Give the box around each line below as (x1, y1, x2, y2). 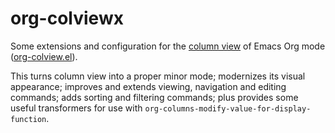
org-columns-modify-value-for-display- (144, 103, 312, 114)
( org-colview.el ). (10, 50, 78, 62)
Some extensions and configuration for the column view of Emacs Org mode (10, 40, 326, 52)
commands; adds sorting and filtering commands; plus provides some (10, 91, 299, 103)
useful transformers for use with (10, 102, 143, 114)
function (10, 114, 47, 124)
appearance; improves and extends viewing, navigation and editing (10, 80, 287, 92)
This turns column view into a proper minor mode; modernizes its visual (10, 70, 306, 82)
